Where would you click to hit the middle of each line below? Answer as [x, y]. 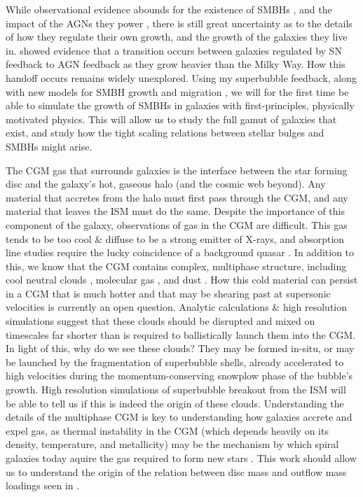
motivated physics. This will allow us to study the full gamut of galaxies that [171, 119]
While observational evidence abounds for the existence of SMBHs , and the [169, 9]
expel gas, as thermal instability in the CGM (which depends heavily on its [167, 430]
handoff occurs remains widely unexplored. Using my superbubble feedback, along [181, 77]
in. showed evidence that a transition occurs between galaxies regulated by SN [174, 50]
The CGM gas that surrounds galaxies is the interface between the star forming [177, 170]
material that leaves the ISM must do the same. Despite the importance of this [175, 211]
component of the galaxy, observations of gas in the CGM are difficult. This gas [177, 224]
